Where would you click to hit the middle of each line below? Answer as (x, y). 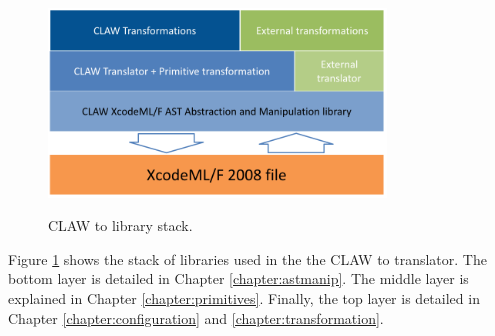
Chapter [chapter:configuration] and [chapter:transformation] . (196, 317)
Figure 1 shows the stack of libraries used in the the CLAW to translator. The (247, 258)
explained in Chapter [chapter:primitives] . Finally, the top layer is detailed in (244, 298)
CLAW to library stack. (120, 225)
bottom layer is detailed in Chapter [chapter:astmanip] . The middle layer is (238, 278)
